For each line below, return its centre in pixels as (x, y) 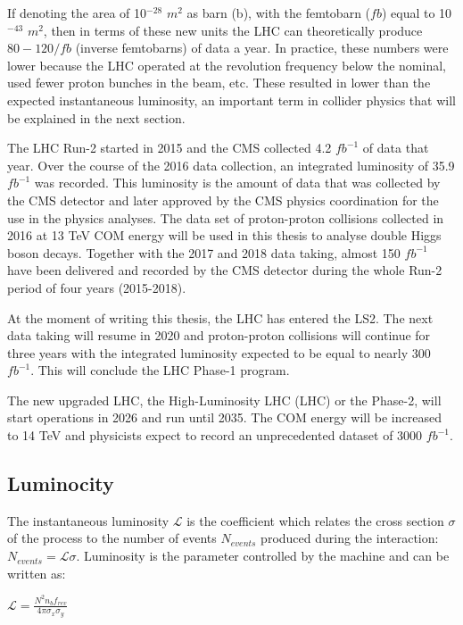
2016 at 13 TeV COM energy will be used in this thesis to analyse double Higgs (224, 235)
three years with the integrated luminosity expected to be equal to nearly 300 (219, 352)
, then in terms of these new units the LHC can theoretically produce (233, 30)
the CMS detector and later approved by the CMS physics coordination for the (223, 200)
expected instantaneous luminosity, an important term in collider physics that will (231, 100)
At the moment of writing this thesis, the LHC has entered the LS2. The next (220, 317)
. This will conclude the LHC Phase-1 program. (160, 370)
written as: (37, 573)
